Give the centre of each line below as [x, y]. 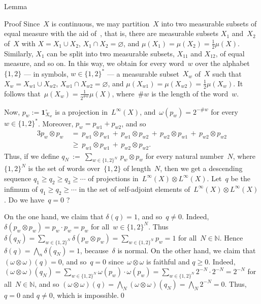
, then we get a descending [201, 168]
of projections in [113, 178]
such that [227, 73]
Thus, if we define [32, 156]
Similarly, [19, 53]
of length [137, 168]
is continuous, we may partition [101, 23]
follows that [22, 93]
